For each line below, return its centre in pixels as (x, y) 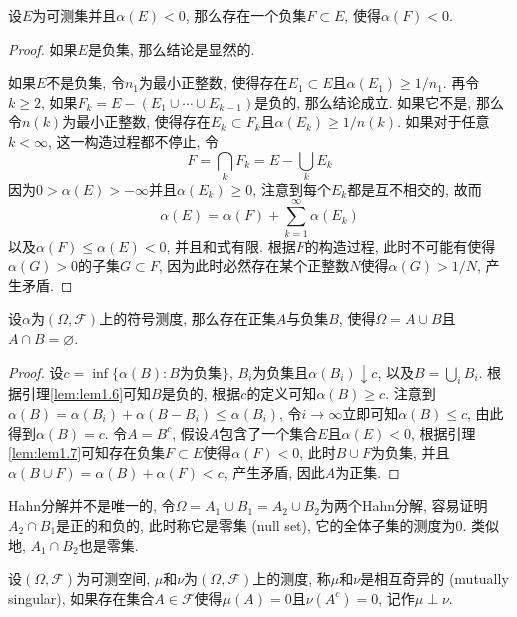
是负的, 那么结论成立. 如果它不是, (363, 101)
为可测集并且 (74, 15)
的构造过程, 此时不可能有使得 (400, 245)
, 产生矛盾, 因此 (274, 471)
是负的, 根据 (201, 393)
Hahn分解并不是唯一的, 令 (92, 505)
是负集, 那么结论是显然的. (171, 48)
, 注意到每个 (291, 188)
